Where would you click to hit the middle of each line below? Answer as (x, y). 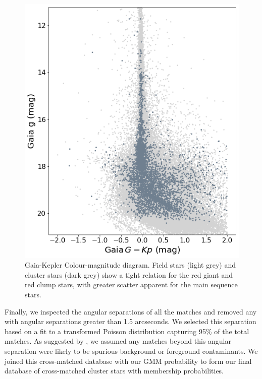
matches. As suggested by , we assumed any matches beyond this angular (118, 341)
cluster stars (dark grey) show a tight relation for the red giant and (129, 274)
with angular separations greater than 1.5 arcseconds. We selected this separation (130, 321)
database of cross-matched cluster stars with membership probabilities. (114, 371)
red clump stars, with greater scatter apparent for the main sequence (131, 285)
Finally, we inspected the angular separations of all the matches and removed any (131, 311)
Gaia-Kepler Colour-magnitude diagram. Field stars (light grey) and (130, 265)
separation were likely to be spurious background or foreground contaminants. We (131, 351)
